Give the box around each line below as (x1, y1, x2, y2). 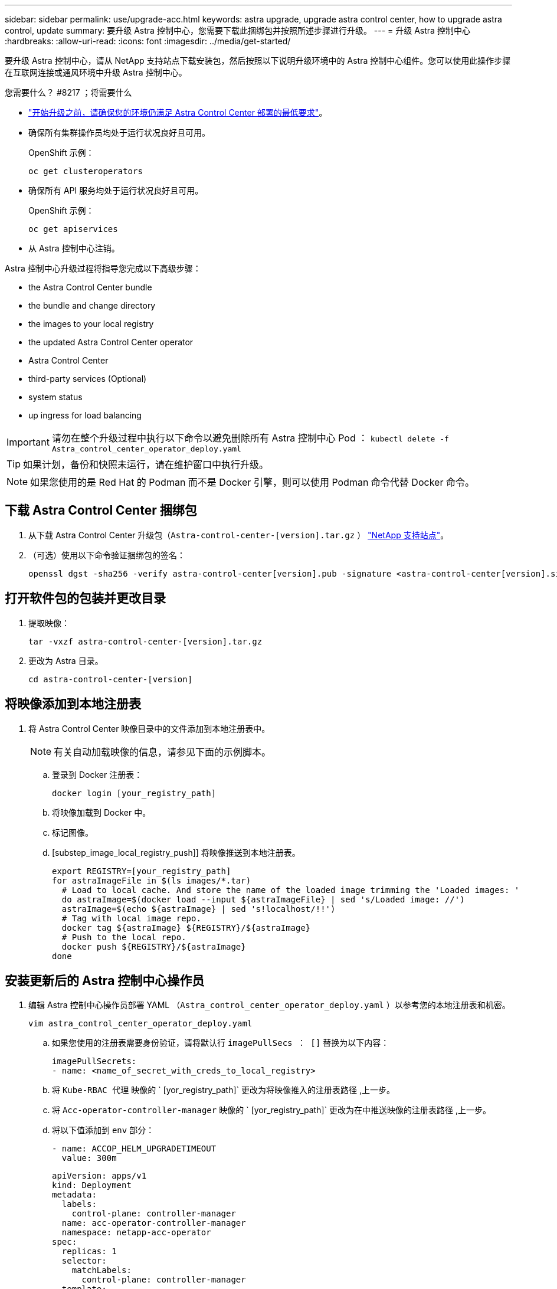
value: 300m (61, 1153, 117, 1163)
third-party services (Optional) (28, 374, 147, 384)
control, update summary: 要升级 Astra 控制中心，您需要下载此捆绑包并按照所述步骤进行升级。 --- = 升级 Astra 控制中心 (5, 25, 470, 35)
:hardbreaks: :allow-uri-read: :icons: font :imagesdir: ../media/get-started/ (5, 36, 291, 46)
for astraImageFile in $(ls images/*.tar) (52, 875, 251, 885)
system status (28, 392, 83, 402)
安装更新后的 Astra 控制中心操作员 (5, 973, 205, 988)
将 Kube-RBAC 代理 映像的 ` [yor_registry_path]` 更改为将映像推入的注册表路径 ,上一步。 (52, 1085, 395, 1095)
